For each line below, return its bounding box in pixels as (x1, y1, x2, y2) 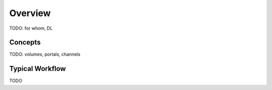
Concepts (9, 38, 41, 47)
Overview (9, 8, 51, 19)
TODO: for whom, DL (9, 25, 53, 31)
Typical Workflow (9, 64, 66, 73)
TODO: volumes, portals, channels (9, 51, 81, 57)
